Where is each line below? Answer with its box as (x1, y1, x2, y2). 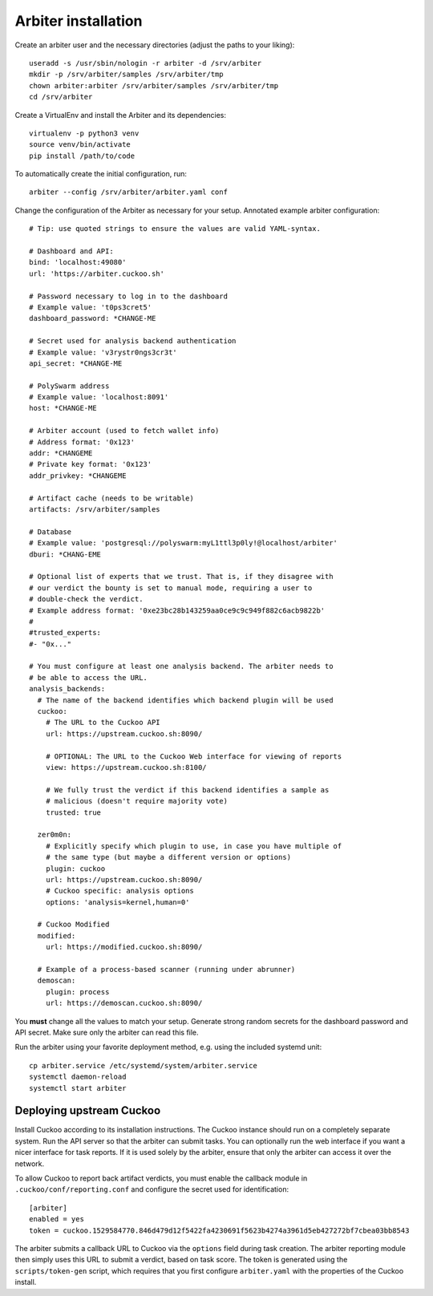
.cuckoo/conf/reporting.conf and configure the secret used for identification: (14, 1185, 289, 1194)
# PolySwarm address (29, 381, 110, 391)
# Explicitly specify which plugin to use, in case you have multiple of (45, 841, 342, 850)
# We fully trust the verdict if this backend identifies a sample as (45, 785, 330, 794)
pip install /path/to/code (29, 151, 136, 160)
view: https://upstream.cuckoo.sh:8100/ (45, 763, 208, 772)
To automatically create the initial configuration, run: (14, 169, 188, 179)
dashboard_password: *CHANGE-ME (29, 314, 156, 323)
